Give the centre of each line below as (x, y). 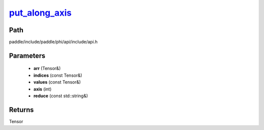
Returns (22, 110)
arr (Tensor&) (47, 68)
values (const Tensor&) (57, 82)
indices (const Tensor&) (58, 75)
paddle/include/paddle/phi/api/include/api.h (53, 42)
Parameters (27, 55)
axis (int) (43, 89)
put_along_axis (40, 13)
